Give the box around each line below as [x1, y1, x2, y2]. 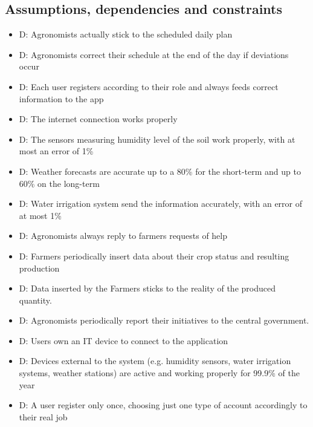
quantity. [19, 293, 52, 306]
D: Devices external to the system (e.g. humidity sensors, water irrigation [19, 354, 291, 367]
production [19, 261, 60, 274]
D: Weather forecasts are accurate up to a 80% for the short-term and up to [19, 165, 301, 177]
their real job [19, 410, 68, 423]
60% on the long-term [19, 177, 100, 189]
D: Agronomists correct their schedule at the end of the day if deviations [19, 48, 289, 60]
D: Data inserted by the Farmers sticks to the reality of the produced [19, 282, 276, 295]
